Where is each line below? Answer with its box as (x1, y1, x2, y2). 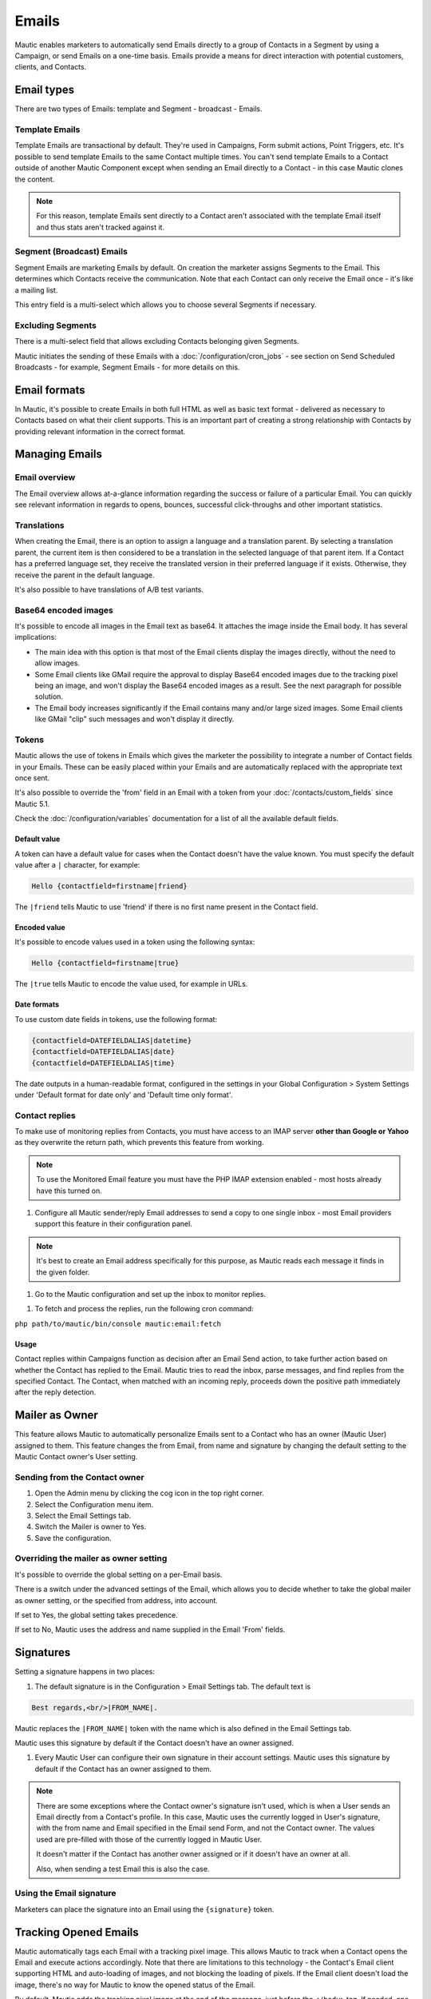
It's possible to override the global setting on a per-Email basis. (14, 1570, 223, 1579)
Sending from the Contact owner (14, 1471, 144, 1482)
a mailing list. (14, 285, 58, 295)
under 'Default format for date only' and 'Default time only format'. (14, 1090, 233, 1099)
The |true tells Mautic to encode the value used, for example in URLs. (14, 980, 248, 989)
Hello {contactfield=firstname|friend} (31, 882, 188, 891)
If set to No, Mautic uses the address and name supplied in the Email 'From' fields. (14, 1625, 286, 1634)
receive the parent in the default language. (14, 570, 155, 580)
